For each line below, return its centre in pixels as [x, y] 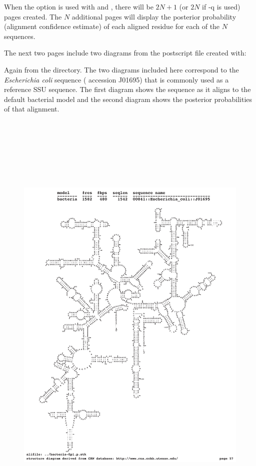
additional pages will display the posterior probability [154, 16]
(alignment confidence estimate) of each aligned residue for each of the [112, 26]
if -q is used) [221, 6]
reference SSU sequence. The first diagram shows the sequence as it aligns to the [127, 89]
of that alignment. [32, 109]
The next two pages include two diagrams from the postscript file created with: [125, 53]
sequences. [20, 36]
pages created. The [33, 16]
